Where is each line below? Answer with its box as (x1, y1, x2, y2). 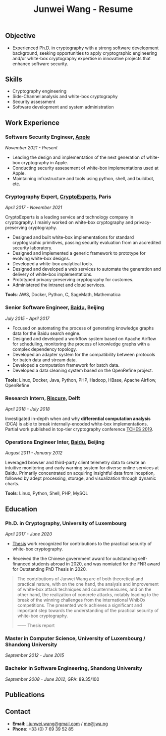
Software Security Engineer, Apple (5, 133, 90, 140)
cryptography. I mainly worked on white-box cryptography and (5, 219, 133, 225)
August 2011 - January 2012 (5, 450, 63, 456)
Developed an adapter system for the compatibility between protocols (12, 351, 155, 357)
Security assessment (12, 99, 55, 105)
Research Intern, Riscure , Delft (5, 395, 80, 402)
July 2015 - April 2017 (5, 315, 50, 321)
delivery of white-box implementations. (12, 271, 93, 277)
